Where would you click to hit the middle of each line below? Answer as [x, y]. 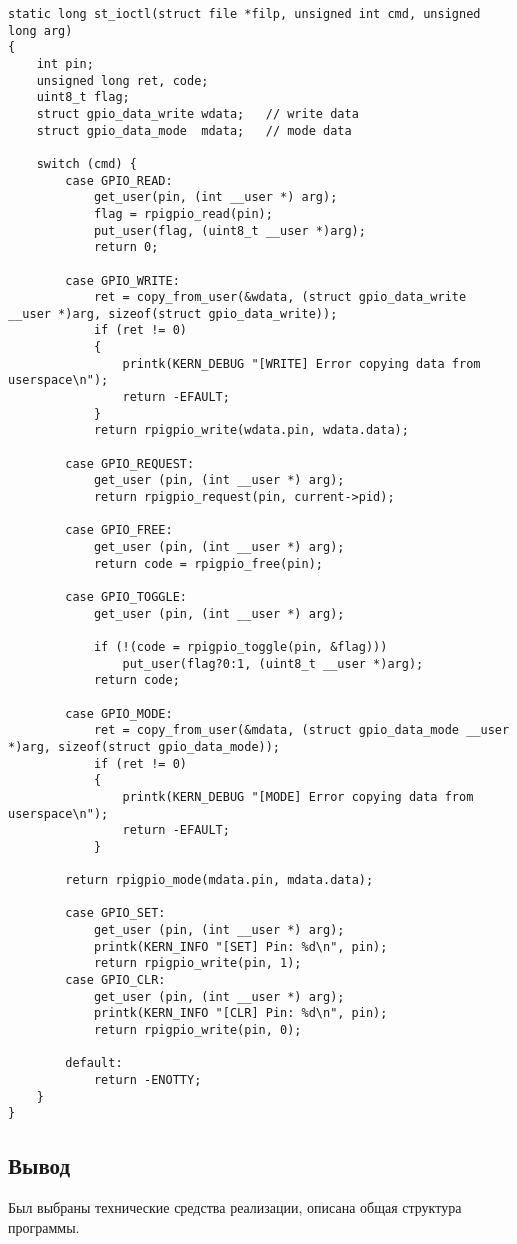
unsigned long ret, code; [122, 80]
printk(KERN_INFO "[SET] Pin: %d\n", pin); [240, 946]
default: [94, 1063]
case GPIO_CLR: [115, 980]
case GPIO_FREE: [119, 530]
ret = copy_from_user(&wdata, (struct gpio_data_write [280, 297]
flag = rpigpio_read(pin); [183, 213]
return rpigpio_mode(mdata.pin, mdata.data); [219, 880]
